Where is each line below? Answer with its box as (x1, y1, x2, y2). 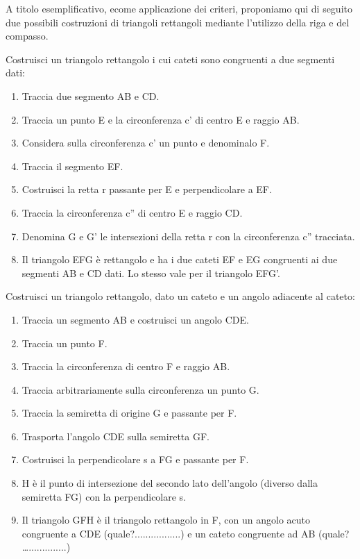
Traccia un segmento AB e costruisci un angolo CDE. (22, 312, 249, 326)
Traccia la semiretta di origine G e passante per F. (22, 406, 237, 420)
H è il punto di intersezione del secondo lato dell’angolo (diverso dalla (22, 476, 318, 490)
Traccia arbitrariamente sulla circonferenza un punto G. (22, 382, 259, 397)
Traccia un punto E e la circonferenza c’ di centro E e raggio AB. (22, 112, 300, 126)
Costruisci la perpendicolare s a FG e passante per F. (22, 452, 249, 467)
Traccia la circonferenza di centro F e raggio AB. (22, 359, 230, 374)
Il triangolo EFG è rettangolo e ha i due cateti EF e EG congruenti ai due (22, 252, 338, 267)
